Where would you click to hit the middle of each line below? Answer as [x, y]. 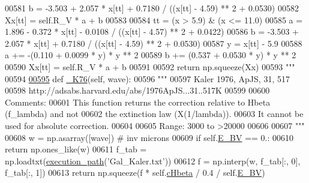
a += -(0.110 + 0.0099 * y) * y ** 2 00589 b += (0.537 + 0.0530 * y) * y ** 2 [151, 55]
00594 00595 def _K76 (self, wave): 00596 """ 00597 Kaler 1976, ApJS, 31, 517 [147, 78]
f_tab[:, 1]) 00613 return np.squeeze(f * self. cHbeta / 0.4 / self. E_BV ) [135, 172]
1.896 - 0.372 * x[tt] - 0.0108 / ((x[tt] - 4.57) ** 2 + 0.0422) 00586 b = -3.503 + [152, 31]
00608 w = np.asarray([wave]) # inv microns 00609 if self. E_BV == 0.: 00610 [149, 137]
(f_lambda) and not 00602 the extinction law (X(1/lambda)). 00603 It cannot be [154, 114]
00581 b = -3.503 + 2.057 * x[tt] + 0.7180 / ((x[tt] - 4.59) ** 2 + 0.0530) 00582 [152, 8]
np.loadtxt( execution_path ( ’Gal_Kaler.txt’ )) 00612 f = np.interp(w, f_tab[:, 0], [153, 160]
